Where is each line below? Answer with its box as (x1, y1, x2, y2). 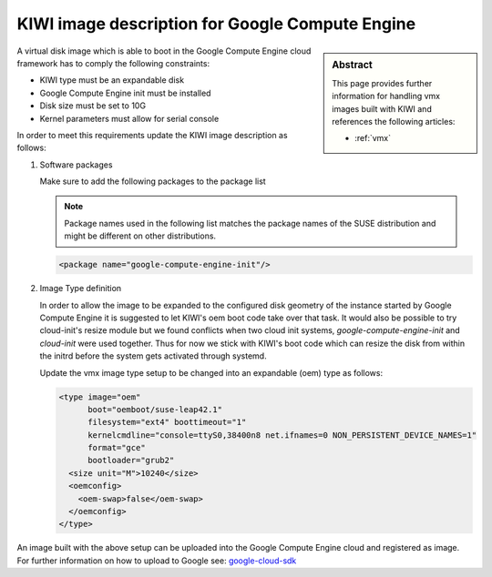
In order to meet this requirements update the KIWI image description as (16, 129, 288, 140)
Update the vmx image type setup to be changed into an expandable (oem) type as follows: (39, 367, 383, 378)
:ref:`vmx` (354, 133, 392, 144)
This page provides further (332, 77, 433, 88)
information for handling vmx (332, 91, 441, 102)
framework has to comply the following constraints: (16, 57, 210, 68)
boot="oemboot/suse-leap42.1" (87, 404, 223, 414)
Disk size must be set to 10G (39, 100, 146, 111)
